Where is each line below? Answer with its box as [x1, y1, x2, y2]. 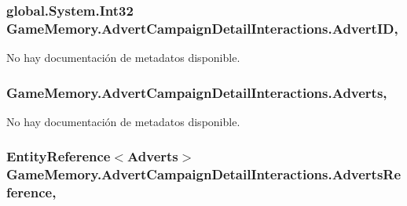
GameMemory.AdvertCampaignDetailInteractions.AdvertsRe [6, 164, 401, 184]
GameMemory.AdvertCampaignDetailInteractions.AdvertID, [6, 18, 398, 38]
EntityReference [6, 146, 111, 166]
